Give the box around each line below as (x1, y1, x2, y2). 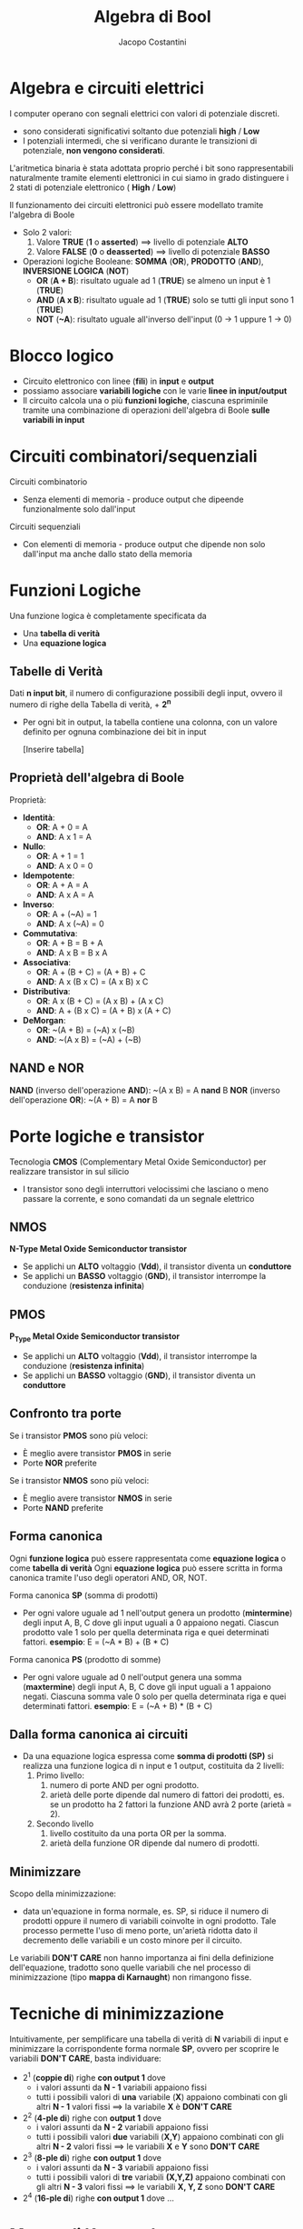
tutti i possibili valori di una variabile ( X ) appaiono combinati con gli (35, 2091, 288, 2102)
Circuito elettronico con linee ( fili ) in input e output (22, 375, 215, 386)
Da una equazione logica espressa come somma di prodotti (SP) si (22, 1751, 274, 1762)
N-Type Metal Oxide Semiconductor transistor (9, 1244, 188, 1254)
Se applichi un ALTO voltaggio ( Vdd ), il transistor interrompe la (22, 1350, 258, 1361)
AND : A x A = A (35, 889, 94, 900)
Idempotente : (22, 870, 75, 881)
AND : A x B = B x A (35, 947, 108, 958)
